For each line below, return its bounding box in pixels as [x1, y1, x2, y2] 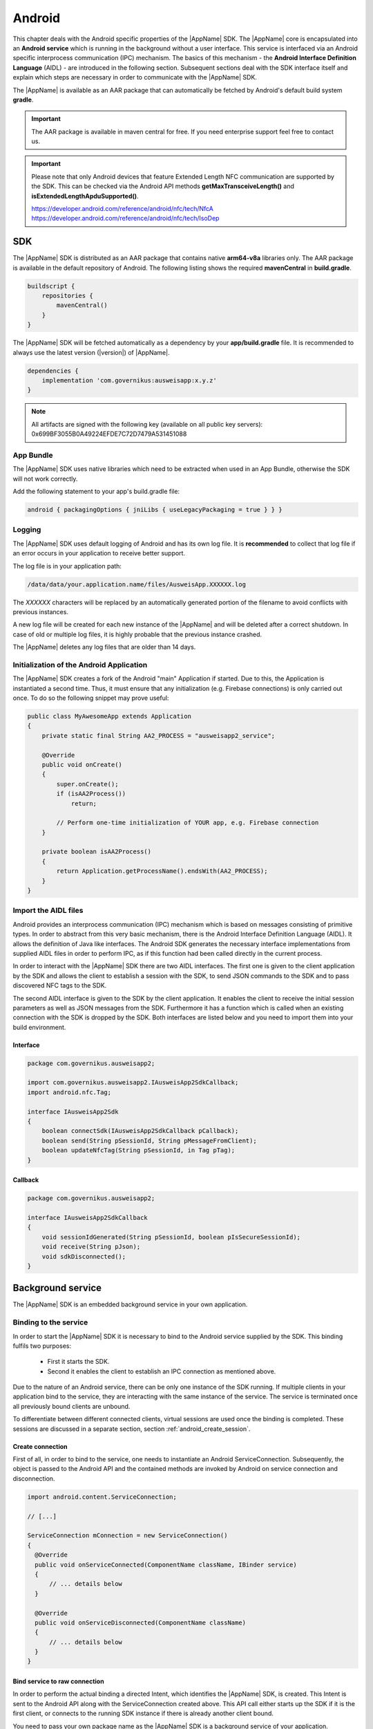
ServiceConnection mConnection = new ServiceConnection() [27, 1532, 228, 1540]
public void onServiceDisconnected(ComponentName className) [35, 1618, 247, 1627]
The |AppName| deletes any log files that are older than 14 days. [12, 643, 196, 651]
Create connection [12, 1442, 68, 1450]
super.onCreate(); [56, 780, 119, 788]
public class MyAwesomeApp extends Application [27, 712, 191, 721]
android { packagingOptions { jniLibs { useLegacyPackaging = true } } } [27, 506, 283, 514]
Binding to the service [12, 1317, 88, 1327]
